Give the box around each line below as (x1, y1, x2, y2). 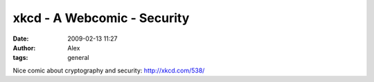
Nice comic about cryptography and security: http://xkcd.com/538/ (12, 66, 205, 74)
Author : (12, 43, 36, 52)
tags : (12, 54, 28, 62)
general (67, 54, 89, 62)
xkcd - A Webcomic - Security (12, 10, 190, 25)
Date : (12, 34, 29, 43)
